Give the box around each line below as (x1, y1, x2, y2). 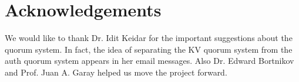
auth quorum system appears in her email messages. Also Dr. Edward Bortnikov (5, 54, 294, 67)
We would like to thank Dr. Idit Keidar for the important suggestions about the (5, 32, 293, 44)
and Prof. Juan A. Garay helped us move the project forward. (5, 66, 227, 78)
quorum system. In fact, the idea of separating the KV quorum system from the (5, 43, 293, 55)
